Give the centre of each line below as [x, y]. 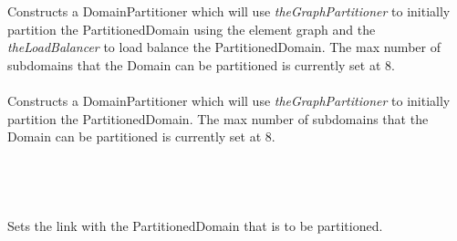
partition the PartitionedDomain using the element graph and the [192, 29]
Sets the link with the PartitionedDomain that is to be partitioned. [195, 226]
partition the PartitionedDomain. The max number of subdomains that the [218, 118]
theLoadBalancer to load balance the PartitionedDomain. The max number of [224, 47]
